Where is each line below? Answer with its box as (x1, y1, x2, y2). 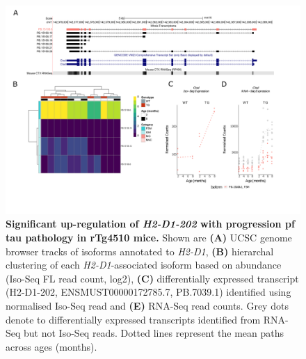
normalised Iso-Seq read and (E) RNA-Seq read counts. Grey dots (6, 298, 289, 312)
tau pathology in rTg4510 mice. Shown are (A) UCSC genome (6, 230, 292, 244)
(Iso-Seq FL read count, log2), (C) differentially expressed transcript (6, 271, 299, 285)
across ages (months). (6, 339, 97, 353)
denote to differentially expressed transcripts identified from (6, 312, 261, 326)
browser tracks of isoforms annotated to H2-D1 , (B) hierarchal (6, 244, 274, 258)
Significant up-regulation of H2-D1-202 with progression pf (6, 216, 295, 231)
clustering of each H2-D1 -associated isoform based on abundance (6, 257, 282, 272)
